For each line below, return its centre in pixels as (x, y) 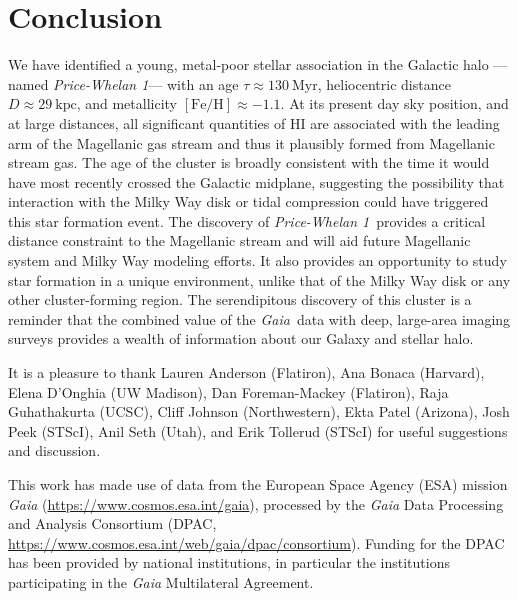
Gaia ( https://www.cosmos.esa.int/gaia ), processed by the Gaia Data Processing (256, 503)
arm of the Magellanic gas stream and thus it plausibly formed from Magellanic (251, 142)
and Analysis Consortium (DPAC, (112, 523)
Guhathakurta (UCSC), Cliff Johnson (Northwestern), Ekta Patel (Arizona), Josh (259, 411)
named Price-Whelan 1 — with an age (123, 83)
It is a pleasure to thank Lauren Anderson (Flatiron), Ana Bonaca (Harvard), (246, 372)
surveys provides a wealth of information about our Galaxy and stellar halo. (241, 338)
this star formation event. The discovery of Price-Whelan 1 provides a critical (247, 220)
